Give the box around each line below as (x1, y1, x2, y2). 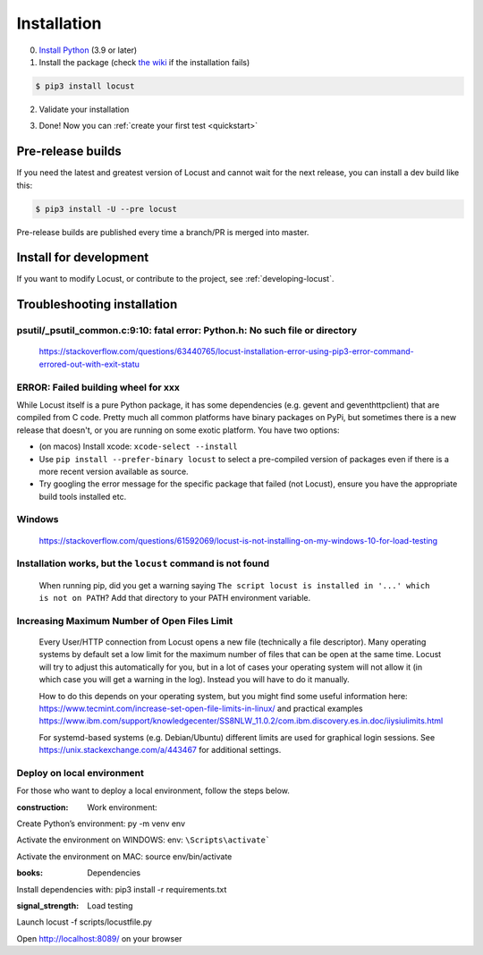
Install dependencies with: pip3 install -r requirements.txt (16, 883, 227, 894)
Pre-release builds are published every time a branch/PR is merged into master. (16, 226, 309, 237)
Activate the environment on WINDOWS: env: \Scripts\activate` (16, 834, 271, 845)
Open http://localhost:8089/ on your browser (16, 933, 182, 943)
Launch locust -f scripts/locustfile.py (16, 917, 152, 927)
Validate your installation (38, 104, 130, 114)
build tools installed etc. (38, 491, 127, 502)
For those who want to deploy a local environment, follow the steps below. (16, 785, 291, 796)
